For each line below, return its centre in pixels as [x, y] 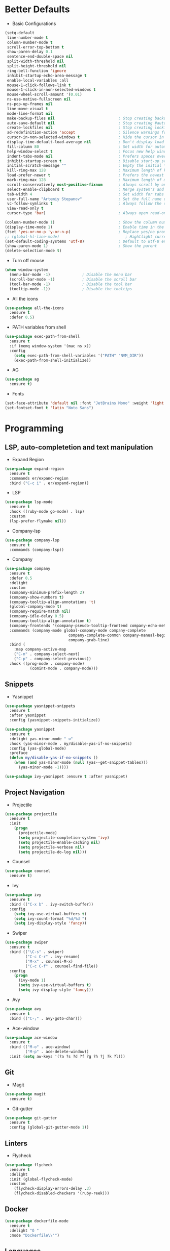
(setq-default [20, 33]
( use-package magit [25, 1094]
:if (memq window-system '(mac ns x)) [50, 346]
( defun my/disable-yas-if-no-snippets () [54, 758]
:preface [19, 753]
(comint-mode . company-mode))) [64, 668]
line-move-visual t [28, 109]
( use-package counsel [28, 871]
